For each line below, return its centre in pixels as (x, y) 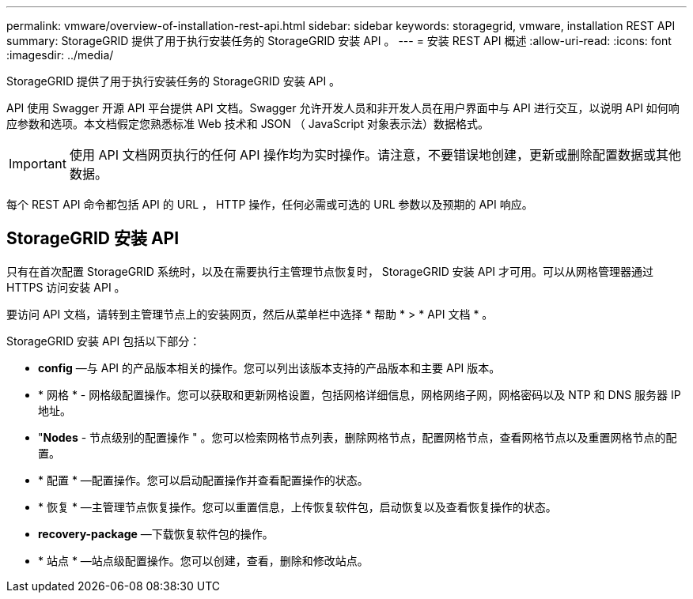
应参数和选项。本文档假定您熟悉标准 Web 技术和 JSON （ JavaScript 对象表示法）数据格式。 (248, 124)
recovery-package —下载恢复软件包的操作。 (156, 533)
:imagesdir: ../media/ (60, 55)
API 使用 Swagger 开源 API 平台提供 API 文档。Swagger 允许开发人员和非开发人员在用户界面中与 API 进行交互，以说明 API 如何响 (343, 108)
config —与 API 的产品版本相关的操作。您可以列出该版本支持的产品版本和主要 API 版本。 (269, 367)
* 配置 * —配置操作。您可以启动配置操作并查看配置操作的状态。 (203, 480)
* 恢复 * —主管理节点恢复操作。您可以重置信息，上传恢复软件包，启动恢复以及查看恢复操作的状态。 (297, 507)
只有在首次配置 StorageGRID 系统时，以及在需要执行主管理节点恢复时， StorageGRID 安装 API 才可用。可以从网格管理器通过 (330, 271)
